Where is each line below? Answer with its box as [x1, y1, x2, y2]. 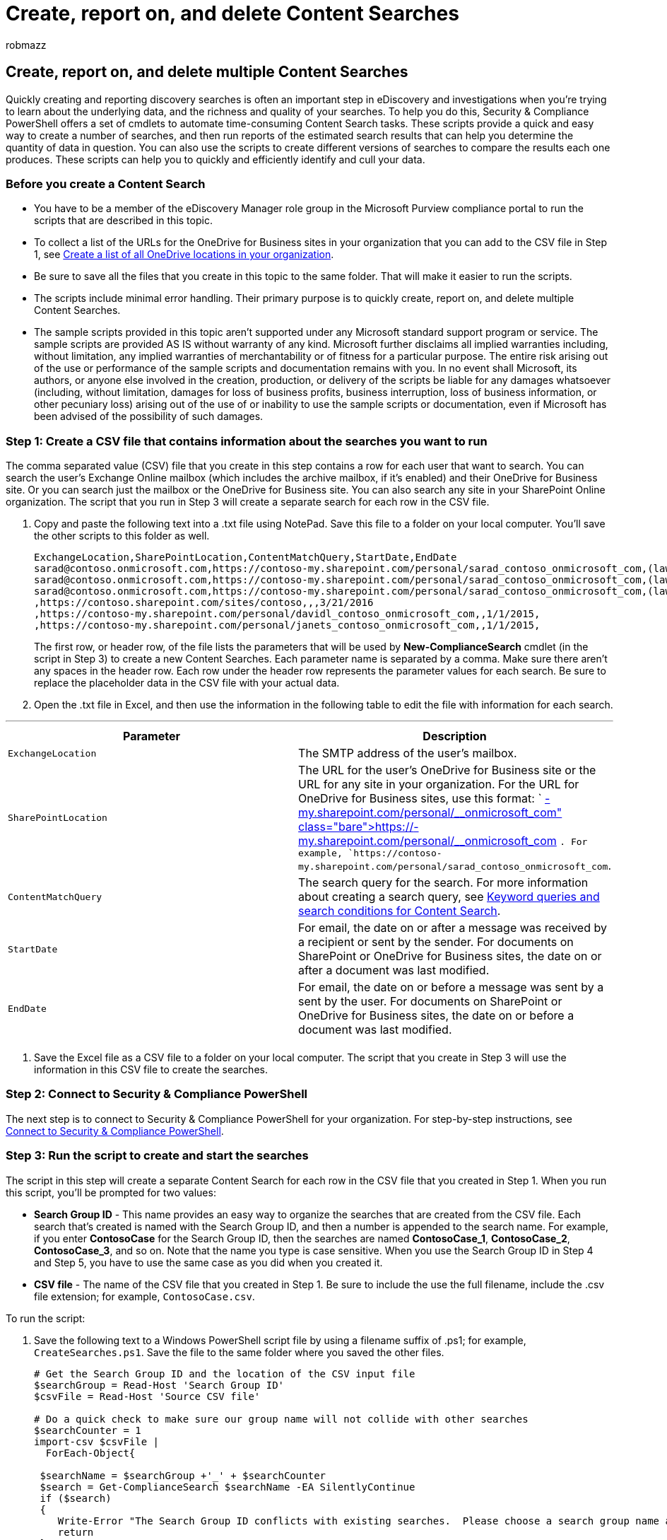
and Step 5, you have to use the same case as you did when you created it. [34, 1256, 383, 1268]
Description [423, 729, 487, 744]
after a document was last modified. [298, 963, 490, 978]
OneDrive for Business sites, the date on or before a [298, 1008, 574, 1023]
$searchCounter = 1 [34, 1424, 141, 1436]
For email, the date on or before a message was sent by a [298, 980, 604, 995]
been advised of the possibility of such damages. [34, 410, 264, 423]
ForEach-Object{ [45, 1447, 136, 1459]
